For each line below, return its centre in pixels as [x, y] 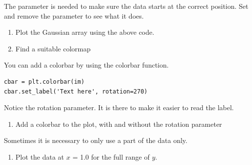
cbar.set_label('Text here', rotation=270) [76, 91]
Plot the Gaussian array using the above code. [85, 32]
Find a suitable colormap [53, 48]
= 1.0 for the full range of [111, 156]
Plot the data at [40, 156]
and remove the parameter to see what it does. [74, 15]
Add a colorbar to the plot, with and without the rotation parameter [119, 124]
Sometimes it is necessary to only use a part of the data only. [96, 140]
